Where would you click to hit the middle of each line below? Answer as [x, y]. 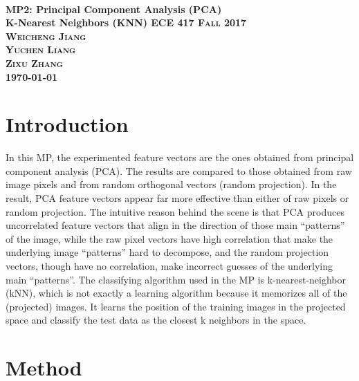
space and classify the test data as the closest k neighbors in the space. [156, 320]
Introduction [67, 124]
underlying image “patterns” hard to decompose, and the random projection [167, 252]
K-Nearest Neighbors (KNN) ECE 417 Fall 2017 [126, 22]
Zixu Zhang [34, 63]
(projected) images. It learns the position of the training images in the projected [176, 306]
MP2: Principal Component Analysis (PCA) [114, 9]
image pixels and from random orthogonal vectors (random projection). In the [171, 184]
